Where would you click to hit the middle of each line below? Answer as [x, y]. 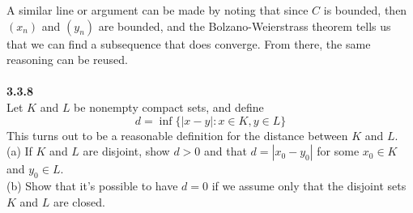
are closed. [79, 201]
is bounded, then [365, 10]
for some [338, 151]
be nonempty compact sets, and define [169, 106]
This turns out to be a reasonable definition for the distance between [177, 135]
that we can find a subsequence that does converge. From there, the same [189, 43]
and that [225, 151]
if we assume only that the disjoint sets [309, 185]
